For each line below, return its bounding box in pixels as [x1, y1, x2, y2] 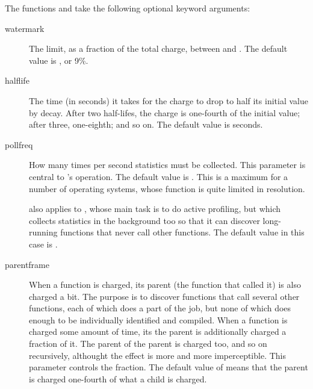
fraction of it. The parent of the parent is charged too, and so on [29, 337, 267, 350]
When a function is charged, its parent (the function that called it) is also [29, 278, 301, 291]
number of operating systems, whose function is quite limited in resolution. [29, 182, 305, 194]
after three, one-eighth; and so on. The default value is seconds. [29, 118, 263, 131]
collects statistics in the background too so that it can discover [29, 214, 260, 226]
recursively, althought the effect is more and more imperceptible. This [29, 349, 287, 361]
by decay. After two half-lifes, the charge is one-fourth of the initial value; [29, 106, 300, 119]
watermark [5, 22, 45, 34]
